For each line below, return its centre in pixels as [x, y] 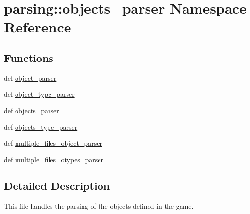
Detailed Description [57, 185]
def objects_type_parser [41, 127]
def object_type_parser [39, 94]
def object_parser [30, 78]
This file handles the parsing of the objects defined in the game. [99, 206]
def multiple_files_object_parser [53, 143]
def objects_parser [32, 110]
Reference [38, 27]
